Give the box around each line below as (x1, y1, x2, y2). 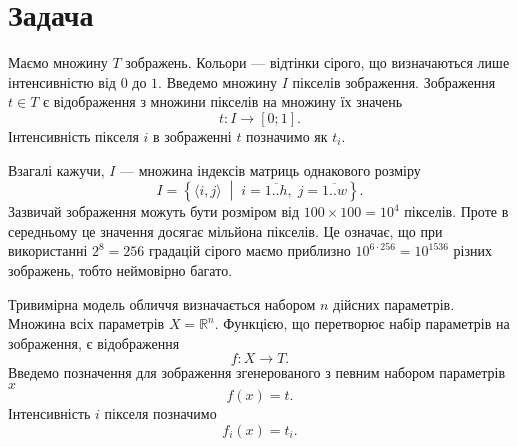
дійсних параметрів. (333, 293, 455, 314)
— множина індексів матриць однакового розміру (120, 159, 421, 180)
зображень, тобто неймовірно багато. (8, 259, 233, 280)
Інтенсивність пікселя (8, 125, 139, 146)
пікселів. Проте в (404, 201, 509, 222)
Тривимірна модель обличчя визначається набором (8, 293, 316, 314)
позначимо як (246, 125, 328, 146)
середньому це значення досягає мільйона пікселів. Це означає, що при (8, 220, 443, 241)
